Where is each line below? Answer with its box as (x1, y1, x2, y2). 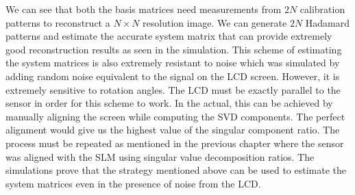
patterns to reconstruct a (5, 15, 110, 29)
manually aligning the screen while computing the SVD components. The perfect (5, 109, 345, 123)
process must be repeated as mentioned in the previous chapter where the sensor (5, 135, 344, 150)
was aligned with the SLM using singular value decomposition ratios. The (5, 149, 315, 164)
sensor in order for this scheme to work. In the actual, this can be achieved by (5, 96, 333, 110)
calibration (299, 2, 345, 16)
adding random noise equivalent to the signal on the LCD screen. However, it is (5, 68, 340, 83)
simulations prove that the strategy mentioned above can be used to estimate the (5, 163, 347, 177)
